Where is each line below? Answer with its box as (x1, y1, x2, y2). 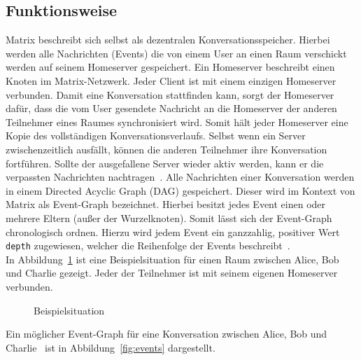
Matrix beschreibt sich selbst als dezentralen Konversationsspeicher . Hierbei (6, 32, 330, 47)
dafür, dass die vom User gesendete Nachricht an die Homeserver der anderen (6, 101, 337, 116)
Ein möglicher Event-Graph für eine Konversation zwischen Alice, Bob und (6, 326, 327, 341)
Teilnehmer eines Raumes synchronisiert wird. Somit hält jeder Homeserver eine (6, 114, 348, 129)
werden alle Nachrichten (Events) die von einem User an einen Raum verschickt (6, 46, 347, 60)
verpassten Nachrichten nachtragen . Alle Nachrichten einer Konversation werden (6, 169, 355, 184)
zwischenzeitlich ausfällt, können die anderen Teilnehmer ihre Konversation (6, 141, 327, 156)
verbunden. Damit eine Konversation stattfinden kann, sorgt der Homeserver (6, 87, 334, 102)
